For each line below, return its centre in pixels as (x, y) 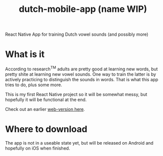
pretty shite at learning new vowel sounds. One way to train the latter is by (81, 74)
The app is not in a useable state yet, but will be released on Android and (79, 143)
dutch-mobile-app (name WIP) (83, 9)
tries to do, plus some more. (34, 85)
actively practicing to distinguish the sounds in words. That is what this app (82, 79)
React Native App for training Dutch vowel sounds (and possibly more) (77, 34)
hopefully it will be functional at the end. (46, 100)
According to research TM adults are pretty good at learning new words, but (81, 69)
